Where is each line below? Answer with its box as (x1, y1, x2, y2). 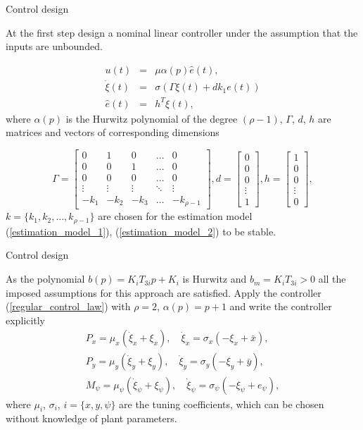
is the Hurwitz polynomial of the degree (65, 111, 238, 125)
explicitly (6, 312, 46, 327)
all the (318, 271, 346, 286)
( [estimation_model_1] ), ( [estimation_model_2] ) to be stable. (6, 223, 276, 238)
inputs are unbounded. (6, 39, 103, 54)
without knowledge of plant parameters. (6, 411, 177, 426)
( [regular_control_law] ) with (6, 299, 131, 314)
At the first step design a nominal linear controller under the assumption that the (6, 25, 358, 39)
